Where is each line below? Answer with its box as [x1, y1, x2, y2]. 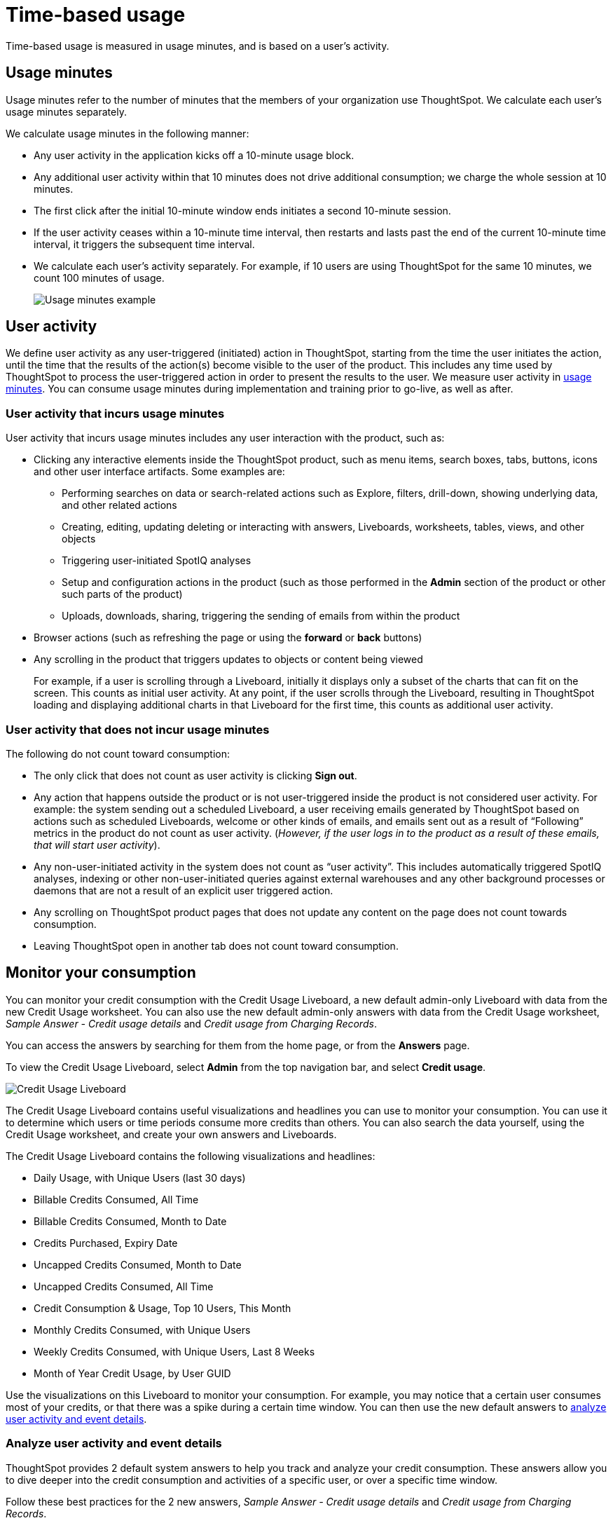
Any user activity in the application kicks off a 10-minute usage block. [34, 149, 354, 161]
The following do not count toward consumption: [6, 747, 230, 760]
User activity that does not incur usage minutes [6, 722, 270, 737]
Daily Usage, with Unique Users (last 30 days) [34, 1171, 246, 1184]
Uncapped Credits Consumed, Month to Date [34, 1258, 242, 1271]
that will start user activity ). [34, 838, 160, 851]
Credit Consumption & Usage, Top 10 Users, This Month [34, 1302, 291, 1314]
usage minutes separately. [6, 105, 127, 118]
